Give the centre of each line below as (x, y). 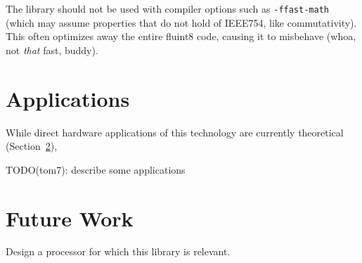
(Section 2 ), (32, 146)
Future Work (70, 218)
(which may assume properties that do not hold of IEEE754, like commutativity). (181, 22)
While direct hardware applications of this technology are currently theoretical (175, 132)
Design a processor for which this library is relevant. (118, 251)
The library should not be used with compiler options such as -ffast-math (167, 8)
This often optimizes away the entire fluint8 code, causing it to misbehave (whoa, (181, 36)
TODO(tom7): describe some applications (96, 169)
